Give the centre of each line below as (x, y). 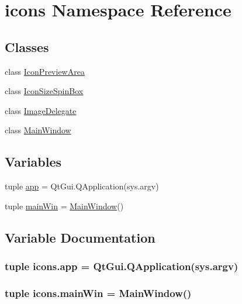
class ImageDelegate (41, 110)
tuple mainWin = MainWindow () (64, 205)
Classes (27, 46)
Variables (33, 162)
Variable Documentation (80, 237)
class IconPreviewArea (45, 71)
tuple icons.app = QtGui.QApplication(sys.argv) (122, 266)
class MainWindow (38, 130)
